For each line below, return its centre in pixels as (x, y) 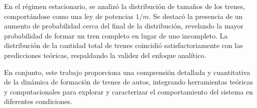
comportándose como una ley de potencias (69, 16)
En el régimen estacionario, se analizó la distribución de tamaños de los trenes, (125, 6)
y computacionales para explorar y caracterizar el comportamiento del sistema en (128, 91)
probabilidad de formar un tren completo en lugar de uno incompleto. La (116, 35)
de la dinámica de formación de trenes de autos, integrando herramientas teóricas (128, 82)
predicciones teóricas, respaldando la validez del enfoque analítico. (105, 55)
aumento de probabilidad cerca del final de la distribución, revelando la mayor (124, 26)
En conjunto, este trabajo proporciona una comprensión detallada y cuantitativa (127, 72)
